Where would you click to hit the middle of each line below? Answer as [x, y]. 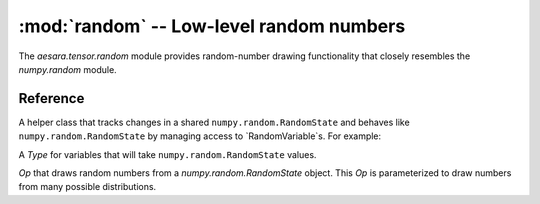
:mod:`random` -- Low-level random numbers [212, 26]
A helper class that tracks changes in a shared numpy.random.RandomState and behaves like [214, 122]
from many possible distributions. [87, 187]
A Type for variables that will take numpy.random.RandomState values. [167, 154]
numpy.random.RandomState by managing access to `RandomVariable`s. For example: [200, 136]
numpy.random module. [67, 69]
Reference [51, 98]
